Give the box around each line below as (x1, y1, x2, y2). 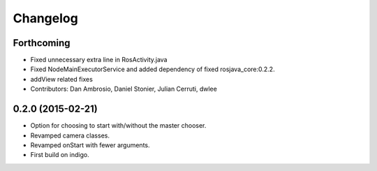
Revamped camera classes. (30, 131, 110, 140)
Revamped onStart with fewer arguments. (30, 140, 150, 149)
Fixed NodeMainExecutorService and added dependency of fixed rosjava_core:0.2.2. (30, 65, 275, 73)
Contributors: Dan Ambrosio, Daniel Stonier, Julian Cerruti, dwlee (30, 84, 218, 94)
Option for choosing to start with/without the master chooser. (30, 121, 207, 130)
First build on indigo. (30, 151, 90, 159)
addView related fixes (30, 75, 94, 83)
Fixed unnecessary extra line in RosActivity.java (30, 56, 168, 64)
